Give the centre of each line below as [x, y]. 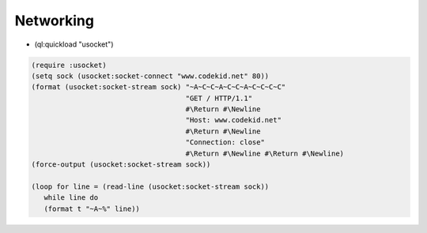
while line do [71, 198]
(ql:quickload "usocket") [74, 44]
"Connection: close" [225, 143]
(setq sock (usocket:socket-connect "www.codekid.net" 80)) [150, 76]
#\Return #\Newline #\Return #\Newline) [265, 153]
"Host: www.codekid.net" [234, 120]
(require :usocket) [69, 65]
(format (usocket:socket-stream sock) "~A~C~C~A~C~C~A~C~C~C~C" [159, 87]
